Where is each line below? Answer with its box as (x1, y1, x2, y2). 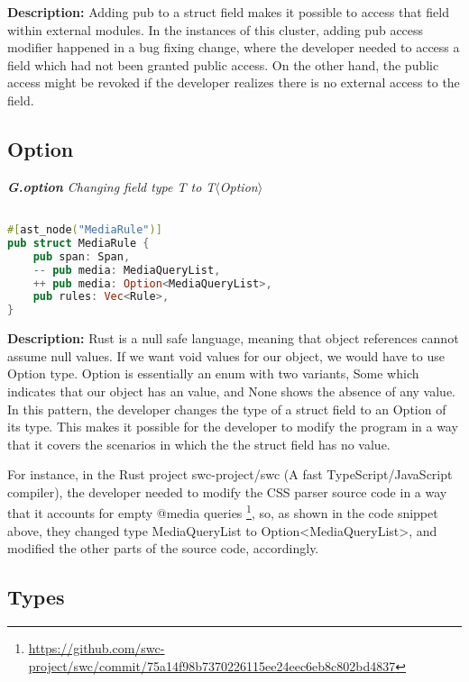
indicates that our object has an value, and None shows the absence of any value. (7, 381, 456, 400)
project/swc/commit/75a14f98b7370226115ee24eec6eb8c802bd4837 (28, 656, 396, 675)
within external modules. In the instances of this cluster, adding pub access (7, 20, 424, 39)
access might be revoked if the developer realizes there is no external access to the (7, 73, 460, 92)
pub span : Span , (32, 250, 131, 263)
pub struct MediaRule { (7, 236, 150, 250)
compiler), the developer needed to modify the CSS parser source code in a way (7, 482, 447, 501)
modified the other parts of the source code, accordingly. (7, 539, 319, 558)
